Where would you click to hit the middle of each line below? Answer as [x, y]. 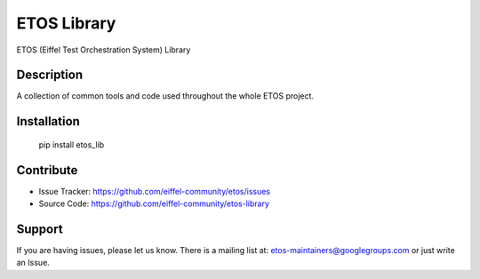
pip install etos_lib [72, 144]
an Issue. [33, 263]
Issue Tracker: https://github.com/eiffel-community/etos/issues [155, 191]
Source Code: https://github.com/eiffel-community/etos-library [154, 203]
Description [50, 75]
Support [40, 229]
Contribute [47, 170]
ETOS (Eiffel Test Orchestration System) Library [104, 50]
